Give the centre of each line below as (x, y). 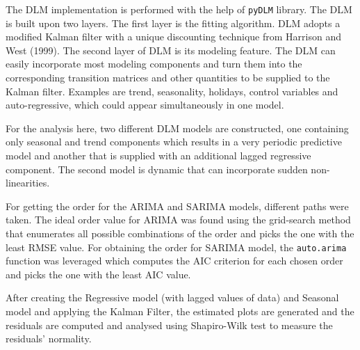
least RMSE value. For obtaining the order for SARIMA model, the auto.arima (176, 247)
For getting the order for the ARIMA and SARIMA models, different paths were (177, 206)
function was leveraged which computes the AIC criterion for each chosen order (174, 261)
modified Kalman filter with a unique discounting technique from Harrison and (173, 37)
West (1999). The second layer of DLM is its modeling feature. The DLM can (171, 50)
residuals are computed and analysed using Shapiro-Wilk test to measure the (169, 325)
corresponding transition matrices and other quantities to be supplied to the (168, 78)
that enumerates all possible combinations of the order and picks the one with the (180, 233)
